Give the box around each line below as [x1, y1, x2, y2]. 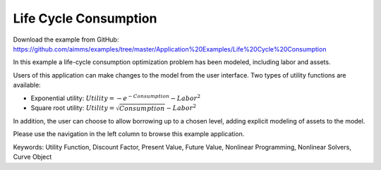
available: [13, 81, 42, 90]
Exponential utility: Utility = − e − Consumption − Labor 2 [30, 92, 201, 102]
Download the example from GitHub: [13, 35, 119, 44]
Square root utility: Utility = [30, 103, 115, 112]
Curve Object [13, 152, 52, 162]
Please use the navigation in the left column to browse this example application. [13, 130, 245, 138]
